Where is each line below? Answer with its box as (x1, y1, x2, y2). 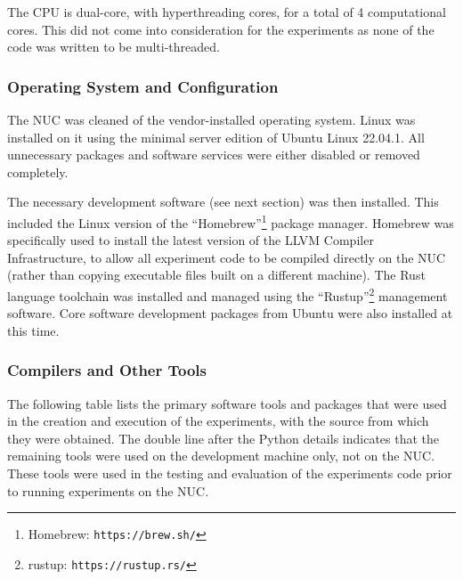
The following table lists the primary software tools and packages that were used (7, 394, 447, 412)
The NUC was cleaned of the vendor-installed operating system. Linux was (7, 110, 416, 128)
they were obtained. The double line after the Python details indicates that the (7, 428, 440, 447)
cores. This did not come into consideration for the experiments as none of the (7, 20, 435, 38)
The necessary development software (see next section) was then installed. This (7, 192, 439, 211)
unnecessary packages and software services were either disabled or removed (7, 145, 420, 164)
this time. (7, 321, 60, 339)
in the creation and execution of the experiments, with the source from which (7, 412, 429, 430)
